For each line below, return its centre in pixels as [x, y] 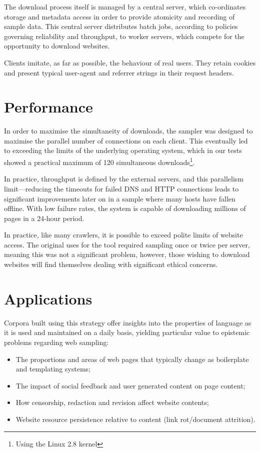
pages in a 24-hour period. [44, 218]
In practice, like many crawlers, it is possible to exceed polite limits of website [123, 235]
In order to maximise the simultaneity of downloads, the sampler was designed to [128, 131]
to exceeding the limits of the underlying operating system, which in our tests [123, 150]
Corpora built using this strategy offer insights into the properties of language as [128, 322]
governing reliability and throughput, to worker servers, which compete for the [124, 36]
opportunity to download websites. [57, 46]
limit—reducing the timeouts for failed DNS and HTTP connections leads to [121, 188]
